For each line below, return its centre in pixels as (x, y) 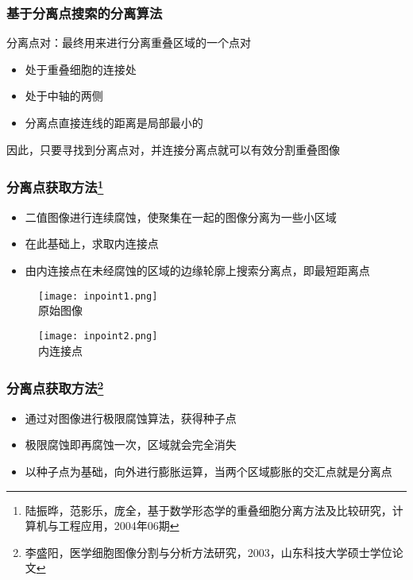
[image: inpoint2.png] (98, 336)
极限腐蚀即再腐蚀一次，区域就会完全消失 (131, 445)
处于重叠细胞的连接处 (81, 69)
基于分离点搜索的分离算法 (85, 12)
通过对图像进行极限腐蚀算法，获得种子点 (131, 418)
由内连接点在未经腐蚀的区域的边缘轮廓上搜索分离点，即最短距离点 (197, 271)
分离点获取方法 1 (55, 186)
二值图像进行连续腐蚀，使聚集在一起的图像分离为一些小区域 (181, 217)
